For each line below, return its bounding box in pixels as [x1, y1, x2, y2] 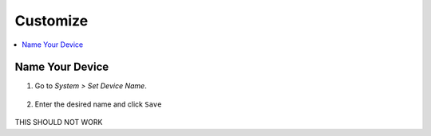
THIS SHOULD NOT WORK [14, 118, 103, 127]
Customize [14, 12, 89, 29]
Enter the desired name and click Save [34, 99, 162, 109]
